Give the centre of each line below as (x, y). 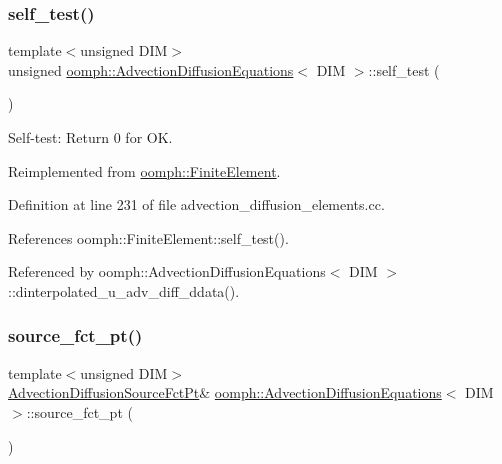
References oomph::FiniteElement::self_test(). (148, 237)
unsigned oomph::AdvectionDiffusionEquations (151, 69)
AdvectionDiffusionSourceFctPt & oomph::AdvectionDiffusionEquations (225, 392)
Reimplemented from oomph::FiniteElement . (144, 170)
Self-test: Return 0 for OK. (90, 137)
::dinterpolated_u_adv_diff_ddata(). (124, 290)
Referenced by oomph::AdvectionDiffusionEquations (167, 271)
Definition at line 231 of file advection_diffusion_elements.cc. (196, 204)
